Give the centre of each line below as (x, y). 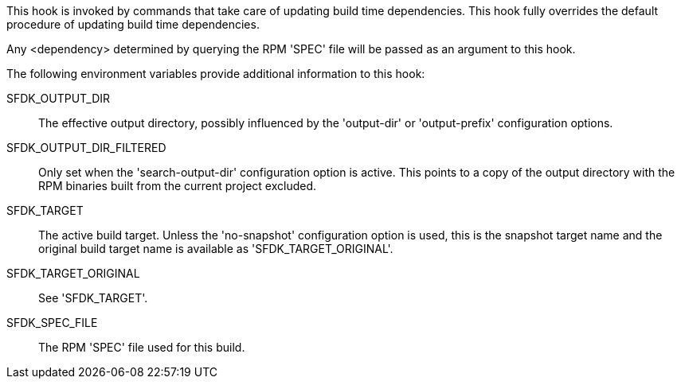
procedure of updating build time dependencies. (133, 24)
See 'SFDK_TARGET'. (93, 298)
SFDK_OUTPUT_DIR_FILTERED (86, 148)
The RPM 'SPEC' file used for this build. (142, 347)
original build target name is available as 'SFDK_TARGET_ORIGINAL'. (216, 249)
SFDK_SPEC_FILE (52, 323)
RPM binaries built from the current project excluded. (178, 186)
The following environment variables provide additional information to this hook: (216, 74)
